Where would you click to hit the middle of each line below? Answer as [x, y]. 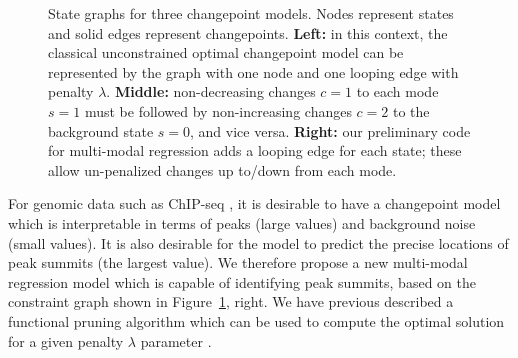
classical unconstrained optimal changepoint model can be [226, 52]
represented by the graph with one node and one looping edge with [253, 71]
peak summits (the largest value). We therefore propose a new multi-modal [238, 262]
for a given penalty [66, 340]
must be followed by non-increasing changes [218, 110]
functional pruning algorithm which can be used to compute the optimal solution [256, 320]
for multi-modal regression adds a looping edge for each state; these [255, 150]
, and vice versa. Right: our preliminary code [330, 130]
